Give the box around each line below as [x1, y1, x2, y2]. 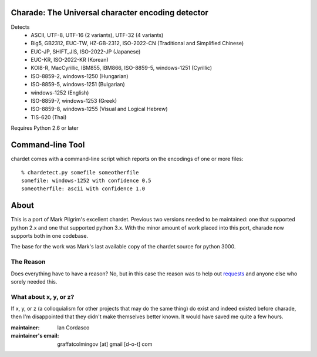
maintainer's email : [11, 332, 59, 339]
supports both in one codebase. [11, 232, 88, 239]
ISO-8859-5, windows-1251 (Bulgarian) [31, 81, 126, 88]
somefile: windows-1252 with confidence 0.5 [21, 177, 152, 184]
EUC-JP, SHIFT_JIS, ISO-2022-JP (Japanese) [31, 48, 141, 55]
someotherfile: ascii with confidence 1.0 [21, 186, 146, 192]
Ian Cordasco [57, 324, 90, 331]
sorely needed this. [11, 278, 58, 285]
